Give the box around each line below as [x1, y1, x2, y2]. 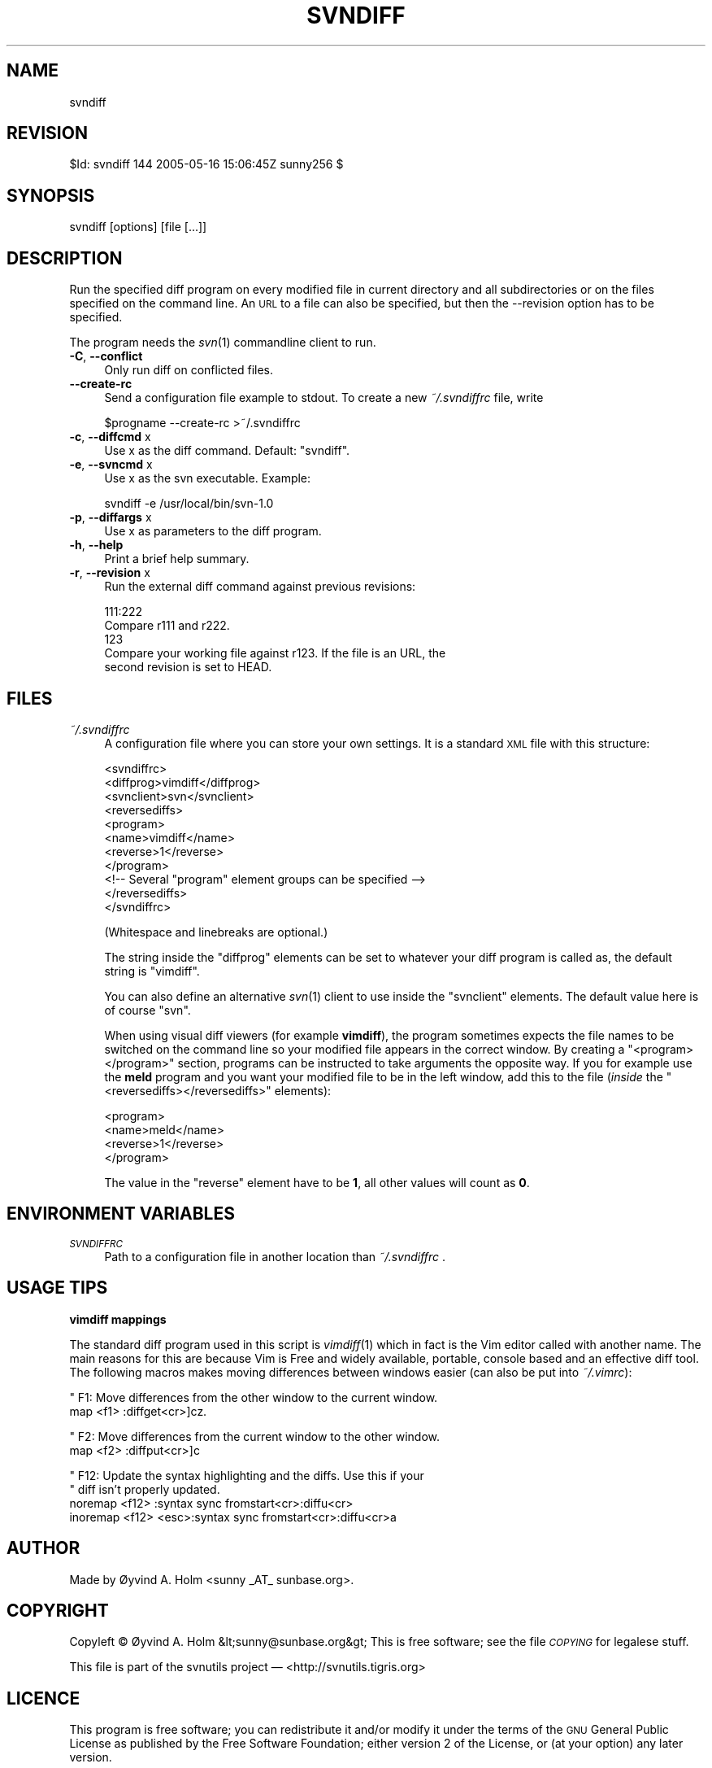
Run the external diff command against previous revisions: [104, 579, 416, 594]
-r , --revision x [69, 565, 150, 580]
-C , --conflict [69, 349, 143, 364]
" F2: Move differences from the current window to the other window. [69, 1429, 440, 1443]
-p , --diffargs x [69, 510, 152, 525]
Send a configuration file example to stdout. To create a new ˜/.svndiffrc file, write [104, 391, 544, 405]
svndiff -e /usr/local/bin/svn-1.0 [104, 496, 274, 511]
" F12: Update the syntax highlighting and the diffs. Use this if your [69, 1468, 424, 1482]
